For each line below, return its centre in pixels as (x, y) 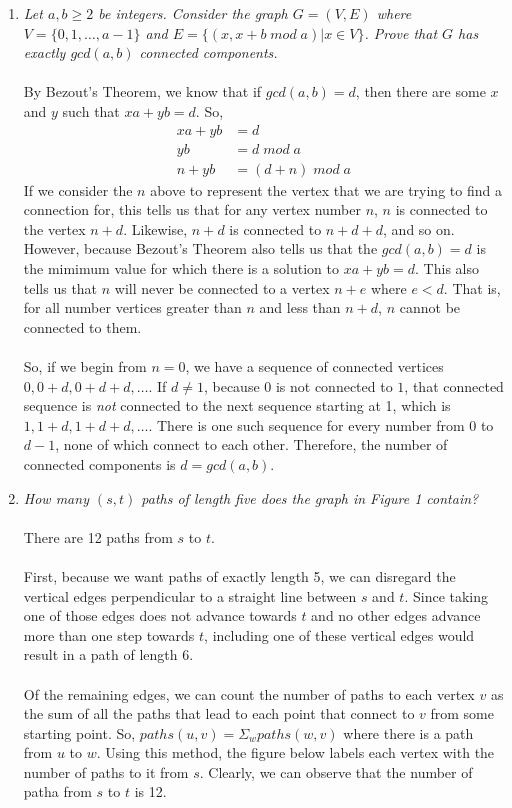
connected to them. (82, 326)
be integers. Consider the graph (193, 13)
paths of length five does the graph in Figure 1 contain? (310, 497)
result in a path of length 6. (108, 654)
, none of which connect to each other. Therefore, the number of (251, 444)
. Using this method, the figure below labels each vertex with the (295, 752)
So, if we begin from (85, 366)
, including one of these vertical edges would (339, 634)
